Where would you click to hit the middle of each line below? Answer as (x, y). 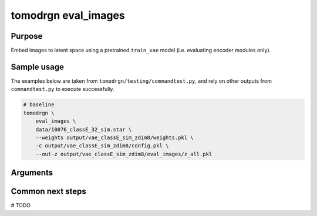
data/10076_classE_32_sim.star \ (84, 129)
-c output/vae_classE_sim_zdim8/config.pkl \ (102, 146)
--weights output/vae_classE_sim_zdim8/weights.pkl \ (114, 137)
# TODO (21, 205)
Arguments (32, 173)
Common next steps (48, 192)
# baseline (39, 105)
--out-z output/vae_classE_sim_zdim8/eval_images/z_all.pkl (124, 154)
